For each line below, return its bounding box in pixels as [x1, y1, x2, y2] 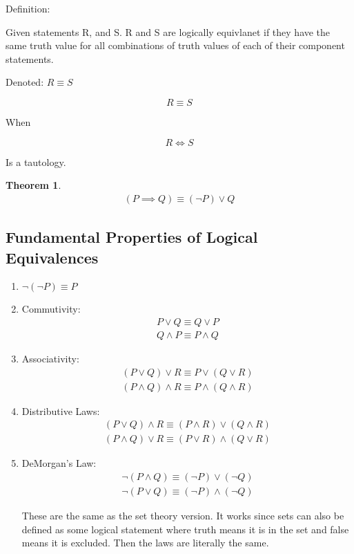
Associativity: [21, 351, 79, 366]
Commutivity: [21, 302, 81, 316]
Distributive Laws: [21, 403, 100, 418]
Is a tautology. [6, 154, 66, 169]
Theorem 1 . [6, 178, 61, 192]
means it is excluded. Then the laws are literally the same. [21, 535, 269, 550]
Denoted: [6, 75, 44, 89]
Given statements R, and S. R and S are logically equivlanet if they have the [6, 24, 331, 39]
